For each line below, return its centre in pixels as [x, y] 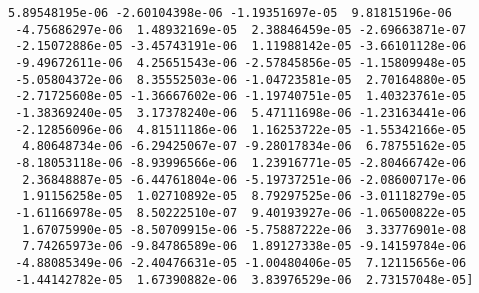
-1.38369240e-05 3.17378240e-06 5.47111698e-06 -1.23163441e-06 [241, 112]
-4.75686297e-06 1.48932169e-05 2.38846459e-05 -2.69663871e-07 [241, 29]
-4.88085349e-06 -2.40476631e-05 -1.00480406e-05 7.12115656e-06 [241, 262]
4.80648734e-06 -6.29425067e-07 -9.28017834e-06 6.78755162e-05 [244, 146]
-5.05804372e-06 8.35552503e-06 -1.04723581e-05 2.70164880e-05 [241, 79]
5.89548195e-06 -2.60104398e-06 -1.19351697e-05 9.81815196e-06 [230, 13]
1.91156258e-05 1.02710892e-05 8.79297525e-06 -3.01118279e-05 [244, 196]
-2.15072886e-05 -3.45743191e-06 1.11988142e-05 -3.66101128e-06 [241, 46]
